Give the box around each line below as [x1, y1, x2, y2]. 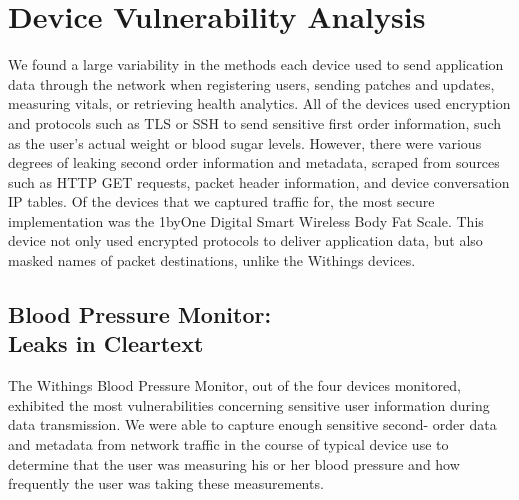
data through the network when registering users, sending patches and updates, [8, 73, 495, 94]
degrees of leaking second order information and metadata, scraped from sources [8, 152, 500, 173]
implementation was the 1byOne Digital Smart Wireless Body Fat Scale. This [8, 210, 484, 231]
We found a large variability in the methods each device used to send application [8, 54, 504, 75]
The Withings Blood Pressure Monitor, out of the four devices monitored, [8, 375, 461, 396]
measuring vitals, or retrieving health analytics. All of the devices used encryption [8, 93, 511, 114]
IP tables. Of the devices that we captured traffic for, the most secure [8, 191, 435, 212]
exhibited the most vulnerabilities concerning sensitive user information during [8, 394, 490, 415]
